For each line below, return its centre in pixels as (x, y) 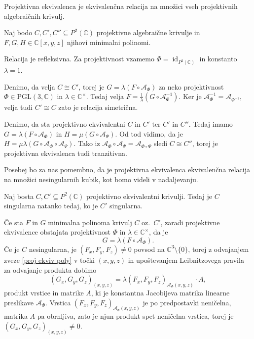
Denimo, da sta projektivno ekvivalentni (65, 123)
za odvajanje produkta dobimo (50, 269)
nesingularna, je (53, 249)
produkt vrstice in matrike (44, 292)
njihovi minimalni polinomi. (109, 42)
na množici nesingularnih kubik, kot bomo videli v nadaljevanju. (101, 179)
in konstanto (218, 59)
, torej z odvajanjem (218, 249)
